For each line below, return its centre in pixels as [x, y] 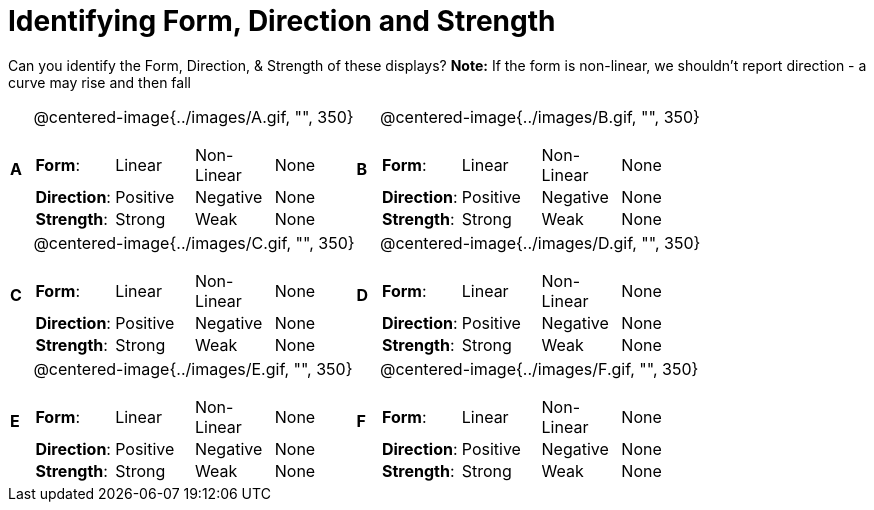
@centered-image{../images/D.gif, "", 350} [540, 242]
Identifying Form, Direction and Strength [282, 21]
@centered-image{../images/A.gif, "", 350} [193, 116]
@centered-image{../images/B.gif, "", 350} [539, 116]
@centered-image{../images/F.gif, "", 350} [539, 368]
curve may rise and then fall [99, 82]
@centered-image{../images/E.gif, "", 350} [193, 368]
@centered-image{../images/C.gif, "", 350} [194, 242]
